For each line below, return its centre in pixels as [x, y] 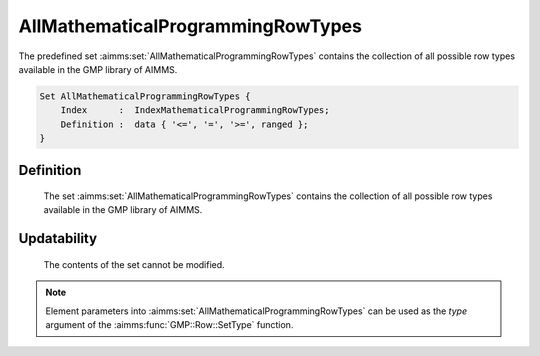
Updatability [58, 238]
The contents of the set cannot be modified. [134, 264]
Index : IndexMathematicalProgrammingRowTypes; [195, 110]
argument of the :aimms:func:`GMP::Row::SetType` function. [169, 325]
